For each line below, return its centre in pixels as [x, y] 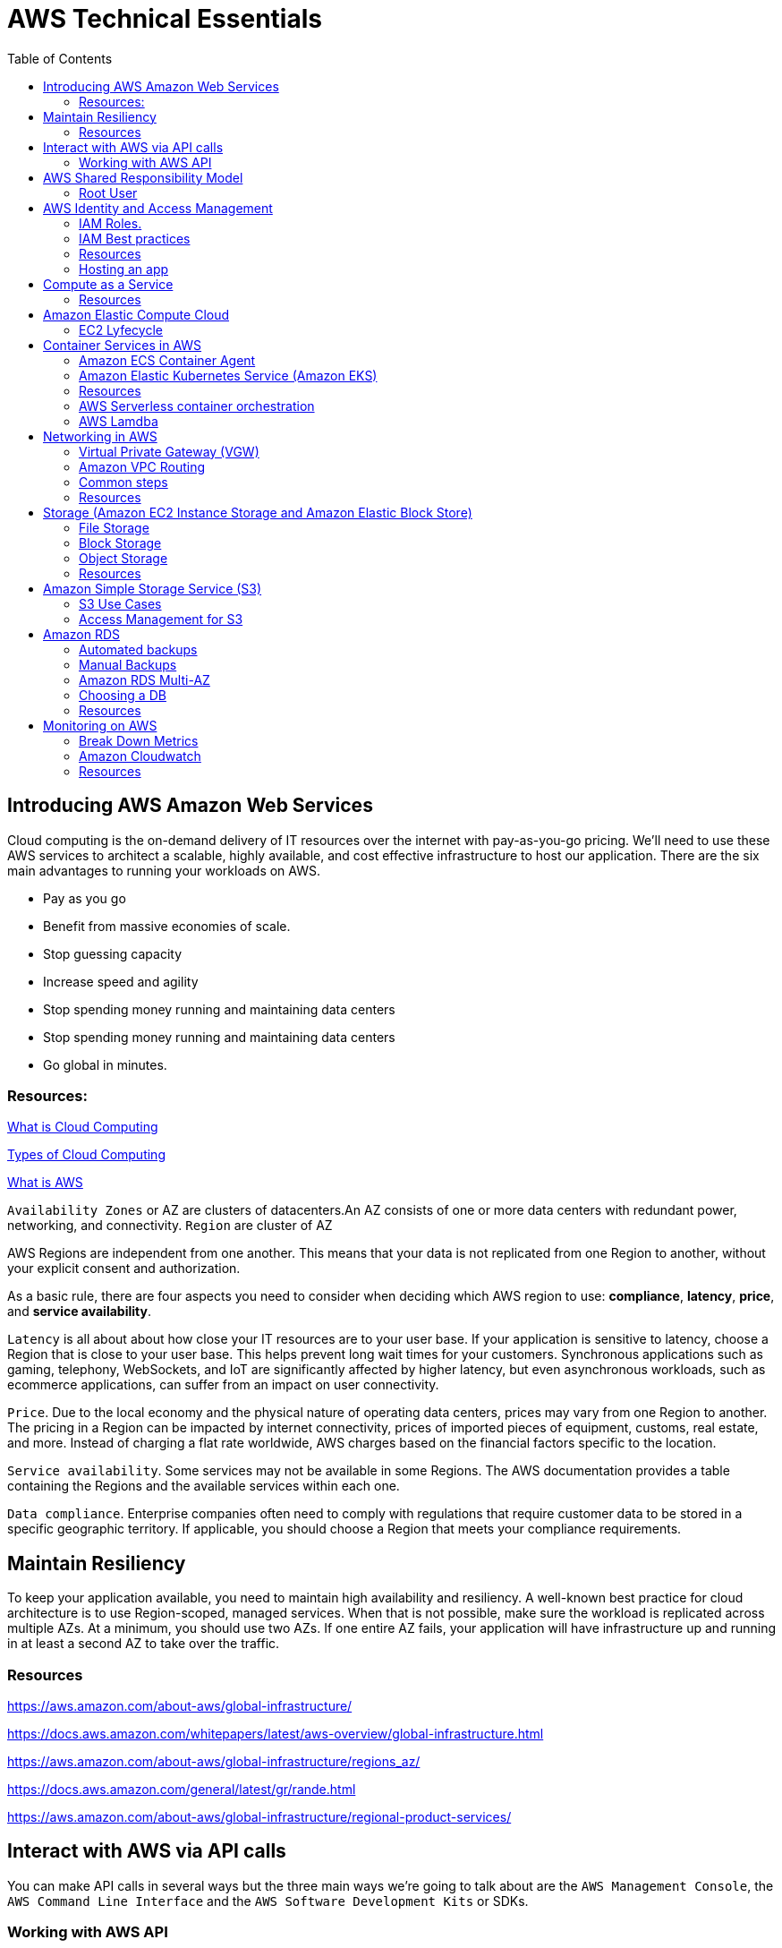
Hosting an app [124, 269]
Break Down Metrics [139, 740]
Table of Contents [60, 58]
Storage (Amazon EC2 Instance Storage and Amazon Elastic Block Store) [258, 512]
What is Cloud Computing [83, 1127]
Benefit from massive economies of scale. [167, 926]
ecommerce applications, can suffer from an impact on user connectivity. [223, 1385]
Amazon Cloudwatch [140, 756]
